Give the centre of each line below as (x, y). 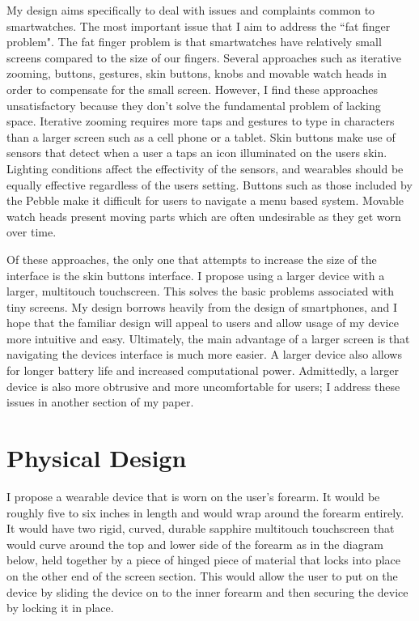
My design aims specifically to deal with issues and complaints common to (191, 10)
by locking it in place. (60, 608)
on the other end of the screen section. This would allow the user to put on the (202, 575)
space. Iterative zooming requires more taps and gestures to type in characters (201, 121)
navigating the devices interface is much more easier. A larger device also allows (204, 354)
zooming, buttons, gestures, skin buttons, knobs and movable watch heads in (197, 73)
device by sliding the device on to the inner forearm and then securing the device (207, 591)
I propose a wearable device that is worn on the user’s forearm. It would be (193, 496)
